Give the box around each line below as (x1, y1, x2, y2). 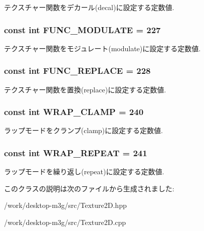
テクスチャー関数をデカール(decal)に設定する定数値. (4, 2, 174, 12)
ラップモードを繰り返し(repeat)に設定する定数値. (4, 166, 164, 177)
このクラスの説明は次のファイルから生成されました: (4, 183, 174, 193)
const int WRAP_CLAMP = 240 (4, 105, 144, 118)
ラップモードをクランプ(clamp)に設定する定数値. (4, 125, 163, 136)
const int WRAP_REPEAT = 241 (4, 146, 147, 159)
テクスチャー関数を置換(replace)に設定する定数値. (4, 84, 166, 94)
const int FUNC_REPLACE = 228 (4, 64, 151, 77)
